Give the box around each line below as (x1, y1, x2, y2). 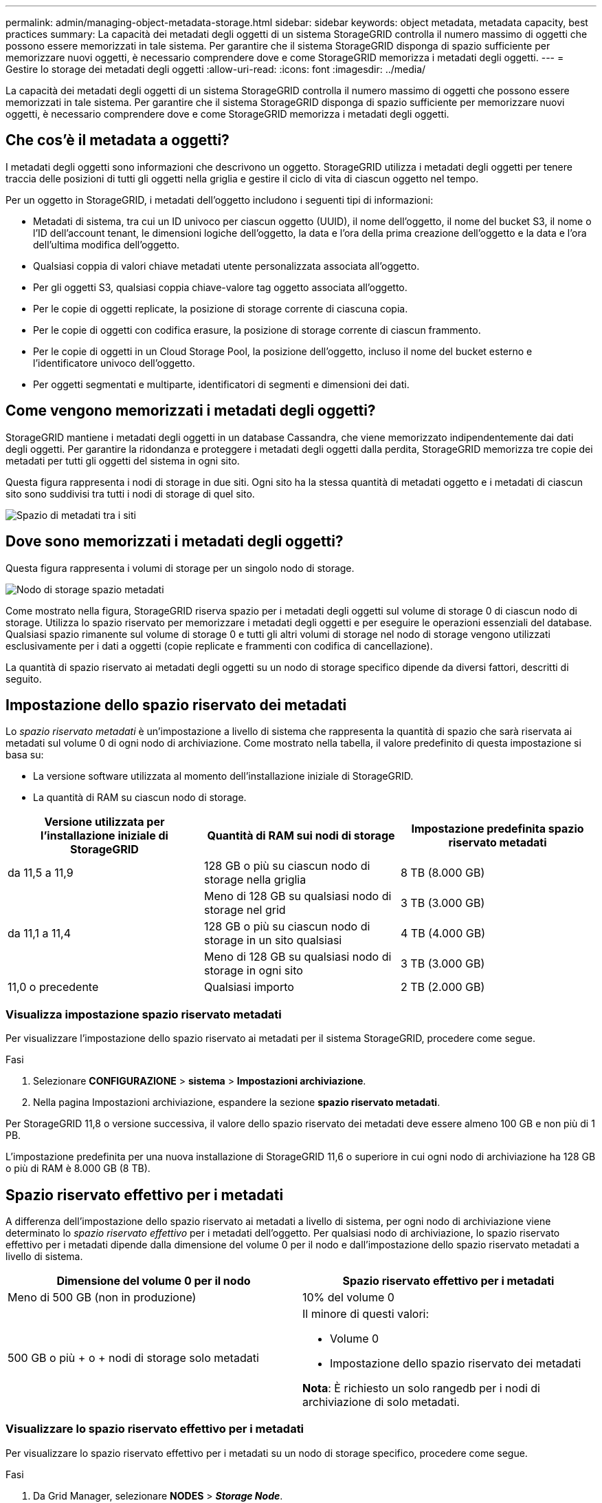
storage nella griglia (203, 873, 306, 887)
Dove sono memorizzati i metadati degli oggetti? (5, 533, 344, 551)
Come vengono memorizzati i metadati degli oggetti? (5, 402, 376, 420)
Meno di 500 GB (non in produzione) (8, 1290, 197, 1304)
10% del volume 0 (302, 1290, 394, 1304)
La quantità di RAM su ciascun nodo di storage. (33, 791, 247, 804)
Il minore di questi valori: (302, 1306, 430, 1321)
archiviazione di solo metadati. (302, 1394, 460, 1409)
